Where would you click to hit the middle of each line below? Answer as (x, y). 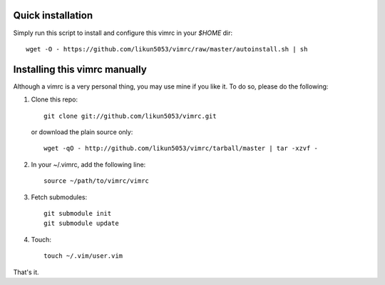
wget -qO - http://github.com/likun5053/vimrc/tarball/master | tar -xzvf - (181, 149)
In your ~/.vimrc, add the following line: (88, 164)
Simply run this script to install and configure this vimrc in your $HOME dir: (123, 33)
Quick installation (53, 15)
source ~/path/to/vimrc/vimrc (97, 181)
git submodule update (81, 224)
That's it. (26, 272)
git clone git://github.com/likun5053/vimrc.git (130, 116)
